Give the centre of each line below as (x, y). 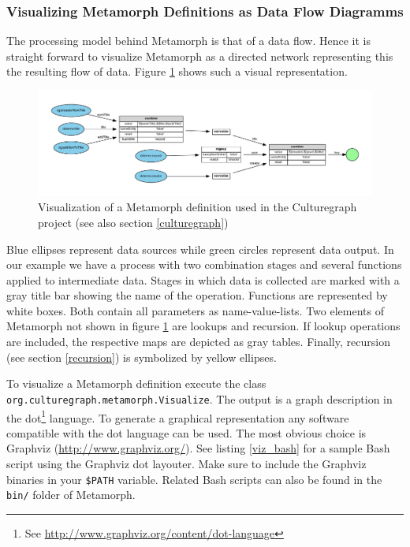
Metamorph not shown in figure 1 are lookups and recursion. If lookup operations (203, 326)
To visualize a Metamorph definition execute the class (136, 383)
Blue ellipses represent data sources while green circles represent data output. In (200, 249)
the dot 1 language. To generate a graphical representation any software (178, 416)
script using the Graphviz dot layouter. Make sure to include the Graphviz (186, 463)
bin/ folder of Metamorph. (71, 495)
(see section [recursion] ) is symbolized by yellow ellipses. (142, 357)
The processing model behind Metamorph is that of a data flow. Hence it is (188, 41)
